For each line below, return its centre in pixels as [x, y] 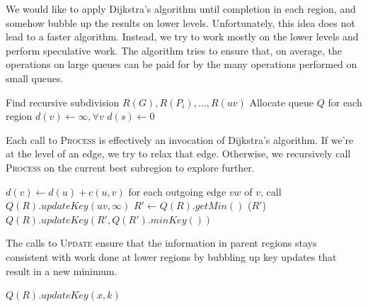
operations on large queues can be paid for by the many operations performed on [182, 64]
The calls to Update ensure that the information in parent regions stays [161, 243]
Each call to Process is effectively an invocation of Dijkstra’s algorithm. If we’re [180, 139]
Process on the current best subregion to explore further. [130, 167]
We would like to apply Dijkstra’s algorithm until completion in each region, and [181, 9]
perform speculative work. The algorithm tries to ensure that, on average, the [174, 50]
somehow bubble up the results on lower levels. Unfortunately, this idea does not [180, 22]
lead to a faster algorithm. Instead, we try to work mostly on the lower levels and [182, 37]
